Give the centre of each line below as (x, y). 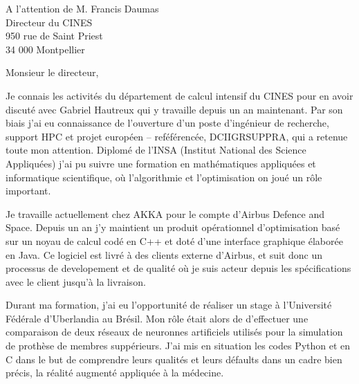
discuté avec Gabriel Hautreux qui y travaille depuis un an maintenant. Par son (174, 109)
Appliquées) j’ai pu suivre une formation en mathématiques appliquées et (161, 163)
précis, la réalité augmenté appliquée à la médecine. (115, 373)
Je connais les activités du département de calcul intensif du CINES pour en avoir (179, 95)
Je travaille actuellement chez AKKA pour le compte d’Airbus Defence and (165, 213)
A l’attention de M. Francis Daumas (82, 8)
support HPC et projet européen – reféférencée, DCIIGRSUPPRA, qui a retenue (177, 136)
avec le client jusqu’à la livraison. (76, 281)
